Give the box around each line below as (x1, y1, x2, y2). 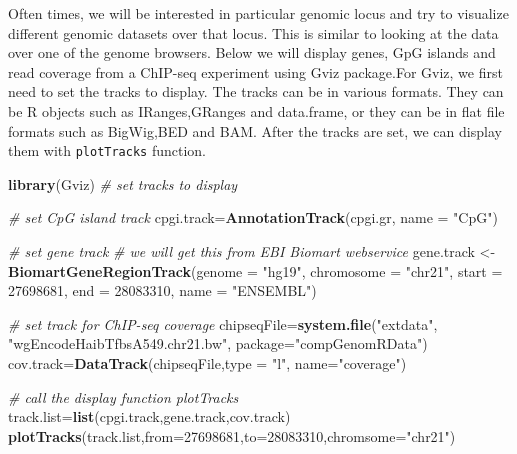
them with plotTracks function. (8, 140, 207, 161)
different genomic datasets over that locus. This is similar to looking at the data (8, 22, 499, 43)
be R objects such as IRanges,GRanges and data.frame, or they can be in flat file (8, 100, 505, 121)
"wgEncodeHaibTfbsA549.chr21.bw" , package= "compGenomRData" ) (8, 333, 428, 354)
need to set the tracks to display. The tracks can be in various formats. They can (8, 81, 504, 102)
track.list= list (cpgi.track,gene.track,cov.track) (8, 406, 291, 427)
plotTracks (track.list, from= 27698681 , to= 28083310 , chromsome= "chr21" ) (8, 425, 456, 446)
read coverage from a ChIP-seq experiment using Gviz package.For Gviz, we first (8, 61, 503, 82)
